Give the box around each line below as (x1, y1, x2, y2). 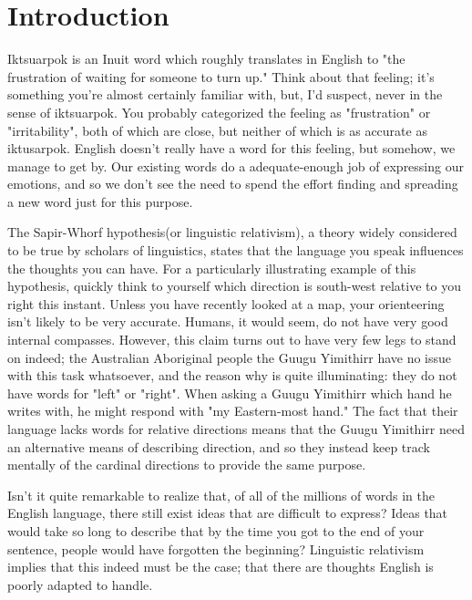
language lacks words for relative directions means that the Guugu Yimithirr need (7, 419, 465, 438)
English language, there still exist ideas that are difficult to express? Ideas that (7, 503, 448, 522)
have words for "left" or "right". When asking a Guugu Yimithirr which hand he (7, 383, 452, 402)
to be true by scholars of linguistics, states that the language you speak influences (7, 241, 464, 260)
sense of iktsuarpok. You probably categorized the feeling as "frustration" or (7, 102, 431, 121)
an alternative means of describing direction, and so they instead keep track (7, 437, 431, 456)
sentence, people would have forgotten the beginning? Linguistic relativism (7, 539, 425, 558)
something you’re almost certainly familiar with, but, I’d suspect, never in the (7, 85, 443, 104)
